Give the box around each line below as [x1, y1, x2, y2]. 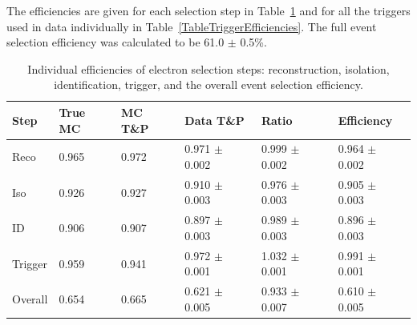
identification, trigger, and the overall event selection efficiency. [54, 76, 363, 93]
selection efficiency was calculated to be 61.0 [6, 34, 225, 50]
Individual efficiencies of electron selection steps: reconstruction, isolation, [27, 60, 390, 77]
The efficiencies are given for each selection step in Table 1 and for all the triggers [6, 2, 411, 18]
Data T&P [184, 111, 245, 128]
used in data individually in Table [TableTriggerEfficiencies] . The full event [6, 18, 377, 34]
